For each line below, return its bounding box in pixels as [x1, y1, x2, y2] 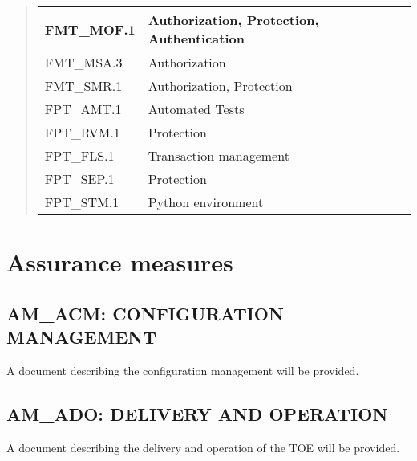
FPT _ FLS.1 [44, 146, 115, 165]
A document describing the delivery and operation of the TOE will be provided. [6, 439, 400, 455]
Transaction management [148, 146, 289, 165]
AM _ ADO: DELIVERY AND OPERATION [6, 401, 388, 426]
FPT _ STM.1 [44, 193, 119, 211]
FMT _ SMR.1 [44, 76, 123, 95]
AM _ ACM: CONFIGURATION [6, 300, 284, 325]
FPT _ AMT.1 [44, 100, 122, 118]
